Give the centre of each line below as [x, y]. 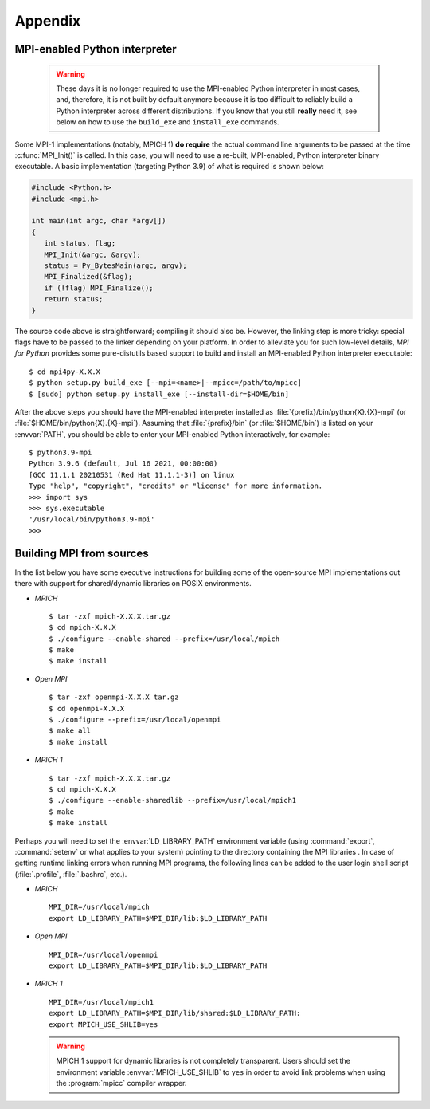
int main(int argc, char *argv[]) [99, 221]
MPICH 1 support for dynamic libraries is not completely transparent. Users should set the [203, 1061]
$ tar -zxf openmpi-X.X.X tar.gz [114, 697]
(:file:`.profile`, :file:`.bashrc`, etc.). [71, 874]
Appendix [48, 21]
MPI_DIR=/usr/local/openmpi [104, 954]
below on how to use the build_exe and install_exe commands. [168, 122]
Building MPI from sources [82, 553]
